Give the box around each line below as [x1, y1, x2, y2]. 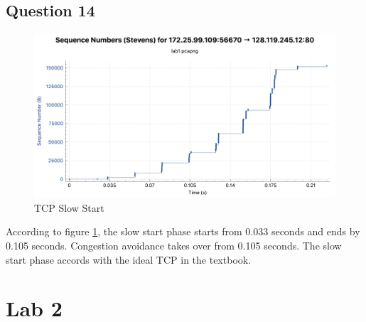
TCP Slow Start [34, 200, 104, 215]
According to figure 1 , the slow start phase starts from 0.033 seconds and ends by [6, 224, 360, 239]
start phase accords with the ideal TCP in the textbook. [6, 252, 252, 267]
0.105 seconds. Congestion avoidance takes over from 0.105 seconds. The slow [6, 238, 342, 253]
